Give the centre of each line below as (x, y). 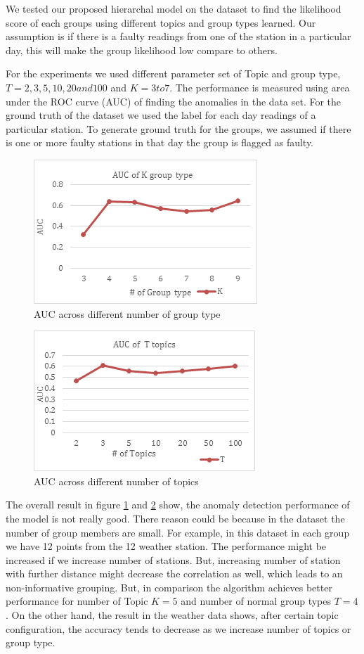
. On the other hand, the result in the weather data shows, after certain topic (172, 615)
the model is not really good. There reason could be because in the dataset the (175, 518)
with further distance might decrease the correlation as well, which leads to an (174, 573)
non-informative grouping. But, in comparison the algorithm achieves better (169, 587)
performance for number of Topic (77, 601)
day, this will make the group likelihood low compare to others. (142, 50)
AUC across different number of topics (116, 481)
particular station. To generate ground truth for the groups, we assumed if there (178, 128)
